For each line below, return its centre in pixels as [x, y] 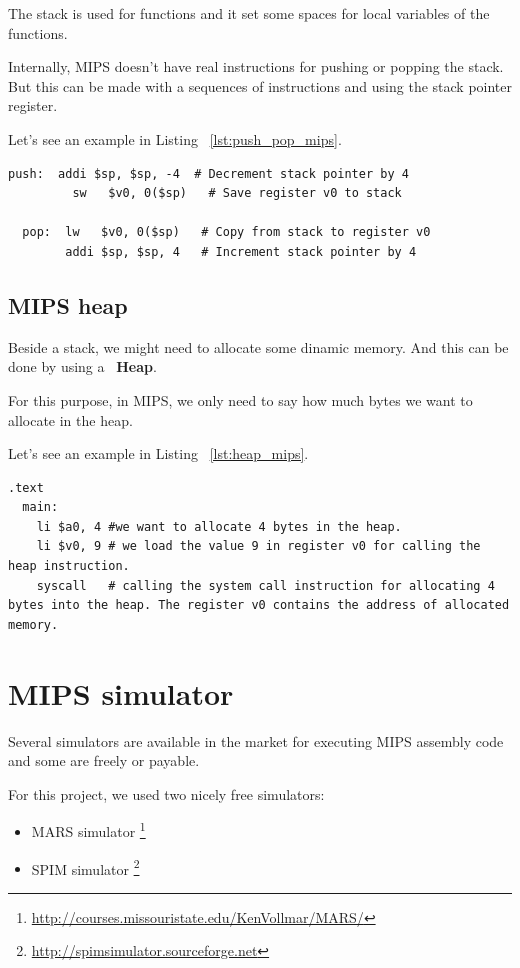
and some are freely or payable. [104, 760]
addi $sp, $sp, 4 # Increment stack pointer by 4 [241, 251]
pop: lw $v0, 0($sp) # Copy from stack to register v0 [226, 232]
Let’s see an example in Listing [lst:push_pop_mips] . [175, 138]
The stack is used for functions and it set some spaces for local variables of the [249, 13]
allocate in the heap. [70, 419]
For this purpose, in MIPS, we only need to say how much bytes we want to [240, 399]
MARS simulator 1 [88, 830]
